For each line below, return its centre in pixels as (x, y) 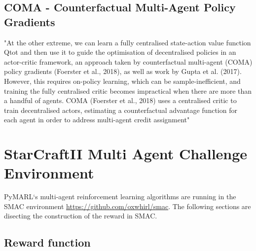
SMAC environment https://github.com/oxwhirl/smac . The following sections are (128, 206)
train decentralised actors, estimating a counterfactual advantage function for (121, 110)
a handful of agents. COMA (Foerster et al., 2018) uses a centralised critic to (120, 100)
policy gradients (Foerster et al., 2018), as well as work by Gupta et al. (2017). (123, 71)
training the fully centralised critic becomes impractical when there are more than (128, 90)
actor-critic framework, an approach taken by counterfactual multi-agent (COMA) (128, 61)
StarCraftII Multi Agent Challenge (126, 154)
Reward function (47, 242)
